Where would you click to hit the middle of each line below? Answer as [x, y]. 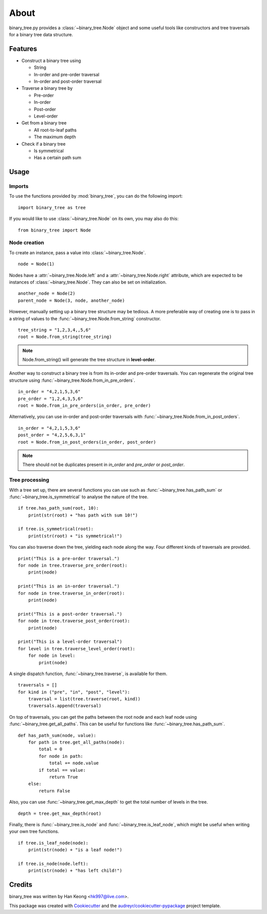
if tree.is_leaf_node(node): [53, 843]
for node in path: [61, 756]
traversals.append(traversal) [65, 706]
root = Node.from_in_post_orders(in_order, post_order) [87, 442]
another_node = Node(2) [47, 293]
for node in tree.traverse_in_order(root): [71, 593]
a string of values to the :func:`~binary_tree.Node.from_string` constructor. [85, 318]
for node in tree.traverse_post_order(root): [74, 621]
